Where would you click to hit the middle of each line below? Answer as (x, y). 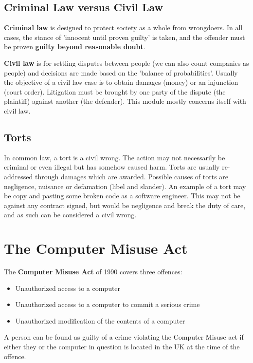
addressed (18, 176)
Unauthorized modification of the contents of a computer (100, 320)
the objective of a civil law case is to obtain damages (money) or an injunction (121, 82)
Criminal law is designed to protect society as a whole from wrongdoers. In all (123, 28)
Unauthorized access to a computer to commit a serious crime (108, 304)
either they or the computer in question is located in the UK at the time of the (122, 346)
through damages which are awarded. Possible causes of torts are (132, 176)
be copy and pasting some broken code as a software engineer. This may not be (122, 196)
